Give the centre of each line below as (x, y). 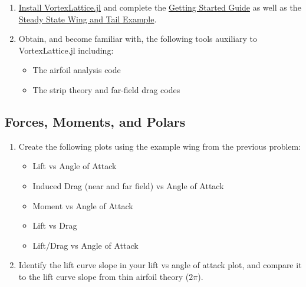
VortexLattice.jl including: (66, 50)
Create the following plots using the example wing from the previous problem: (160, 146)
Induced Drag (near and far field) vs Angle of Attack (128, 185)
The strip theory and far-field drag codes (106, 89)
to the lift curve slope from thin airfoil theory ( (104, 276)
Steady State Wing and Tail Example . (88, 19)
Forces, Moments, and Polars (95, 121)
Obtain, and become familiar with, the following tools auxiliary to (138, 39)
